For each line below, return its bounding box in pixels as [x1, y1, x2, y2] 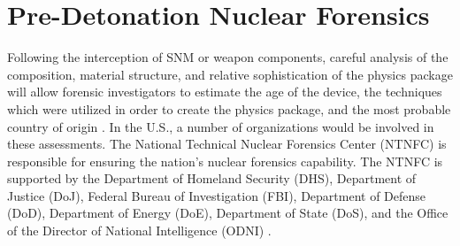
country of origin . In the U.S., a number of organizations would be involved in [7, 117, 434, 135]
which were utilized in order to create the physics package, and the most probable [7, 99, 451, 118]
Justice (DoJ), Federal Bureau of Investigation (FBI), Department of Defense [7, 186, 426, 204]
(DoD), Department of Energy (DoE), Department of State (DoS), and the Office [7, 204, 448, 222]
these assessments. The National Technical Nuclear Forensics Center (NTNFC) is [7, 135, 447, 153]
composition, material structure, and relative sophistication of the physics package [7, 65, 453, 83]
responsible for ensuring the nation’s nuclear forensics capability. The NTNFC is [7, 151, 443, 170]
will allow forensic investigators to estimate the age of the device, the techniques [7, 82, 442, 101]
